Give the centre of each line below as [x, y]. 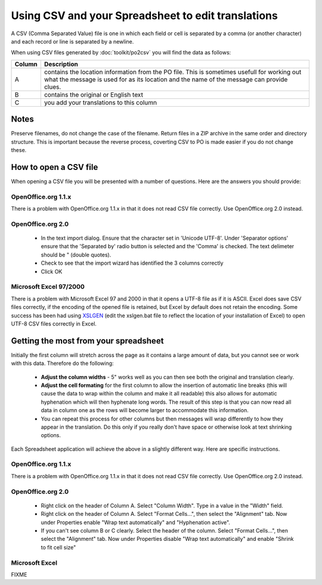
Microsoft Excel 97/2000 [48, 287]
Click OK [52, 271]
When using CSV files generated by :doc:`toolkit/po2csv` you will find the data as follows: [121, 52]
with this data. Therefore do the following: [62, 363]
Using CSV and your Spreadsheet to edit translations [145, 16]
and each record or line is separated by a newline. [72, 41]
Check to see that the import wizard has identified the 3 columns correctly [132, 263]
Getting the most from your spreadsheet [87, 341]
